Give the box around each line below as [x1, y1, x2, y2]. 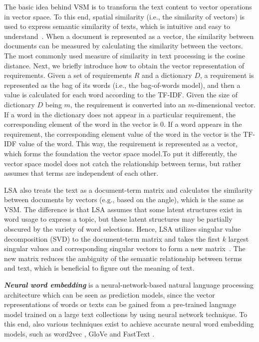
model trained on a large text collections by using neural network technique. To [4, 309, 248, 319]
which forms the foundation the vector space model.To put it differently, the [4, 148, 237, 158]
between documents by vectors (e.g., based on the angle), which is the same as [4, 194, 244, 205]
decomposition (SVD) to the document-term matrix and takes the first [4, 233, 220, 244]
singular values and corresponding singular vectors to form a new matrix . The [4, 243, 246, 254]
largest [228, 233, 249, 244]
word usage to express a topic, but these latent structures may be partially [4, 214, 233, 224]
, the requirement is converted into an [70, 99, 186, 109]
